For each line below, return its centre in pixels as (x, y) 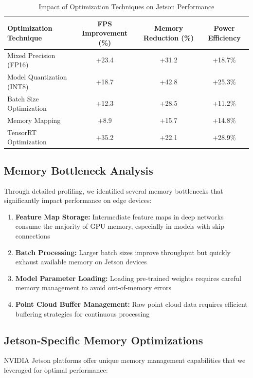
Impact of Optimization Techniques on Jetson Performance (126, 6)
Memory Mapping (34, 120)
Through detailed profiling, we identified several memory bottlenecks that (114, 190)
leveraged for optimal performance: (56, 370)
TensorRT (22, 132)
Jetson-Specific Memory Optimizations (104, 340)
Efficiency (224, 37)
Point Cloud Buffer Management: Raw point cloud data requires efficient (131, 304)
